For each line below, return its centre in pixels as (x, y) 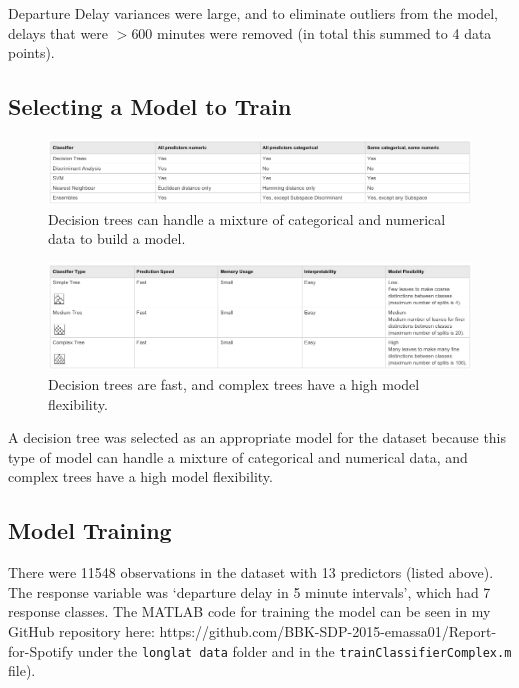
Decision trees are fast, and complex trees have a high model (234, 384)
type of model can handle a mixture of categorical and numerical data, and (238, 456)
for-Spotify (41, 650)
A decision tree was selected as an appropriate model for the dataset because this (257, 437)
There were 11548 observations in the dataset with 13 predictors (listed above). (251, 572)
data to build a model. (117, 238)
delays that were (58, 32)
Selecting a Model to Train (150, 106)
